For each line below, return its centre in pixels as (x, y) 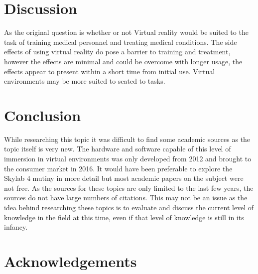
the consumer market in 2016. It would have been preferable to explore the (118, 168)
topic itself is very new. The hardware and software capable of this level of (118, 149)
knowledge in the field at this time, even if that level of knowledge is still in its (124, 217)
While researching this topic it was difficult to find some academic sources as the (127, 139)
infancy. (16, 227)
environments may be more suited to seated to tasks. (85, 81)
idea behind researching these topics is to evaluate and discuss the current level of (129, 207)
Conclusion (43, 115)
